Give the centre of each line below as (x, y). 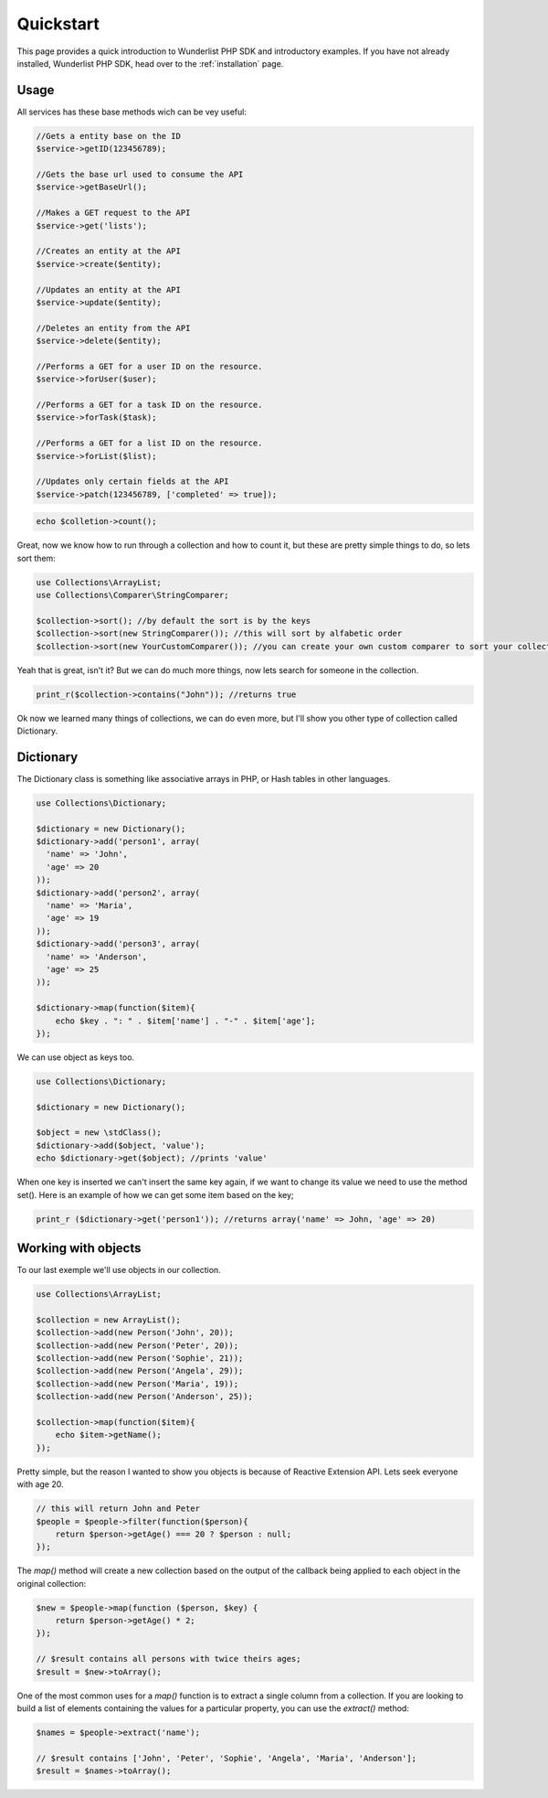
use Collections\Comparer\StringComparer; (132, 595)
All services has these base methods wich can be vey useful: (132, 112)
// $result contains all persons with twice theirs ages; (169, 1659)
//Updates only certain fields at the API (132, 482)
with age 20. (40, 1484)
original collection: (52, 1583)
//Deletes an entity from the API (113, 328)
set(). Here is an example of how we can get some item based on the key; (155, 1194)
